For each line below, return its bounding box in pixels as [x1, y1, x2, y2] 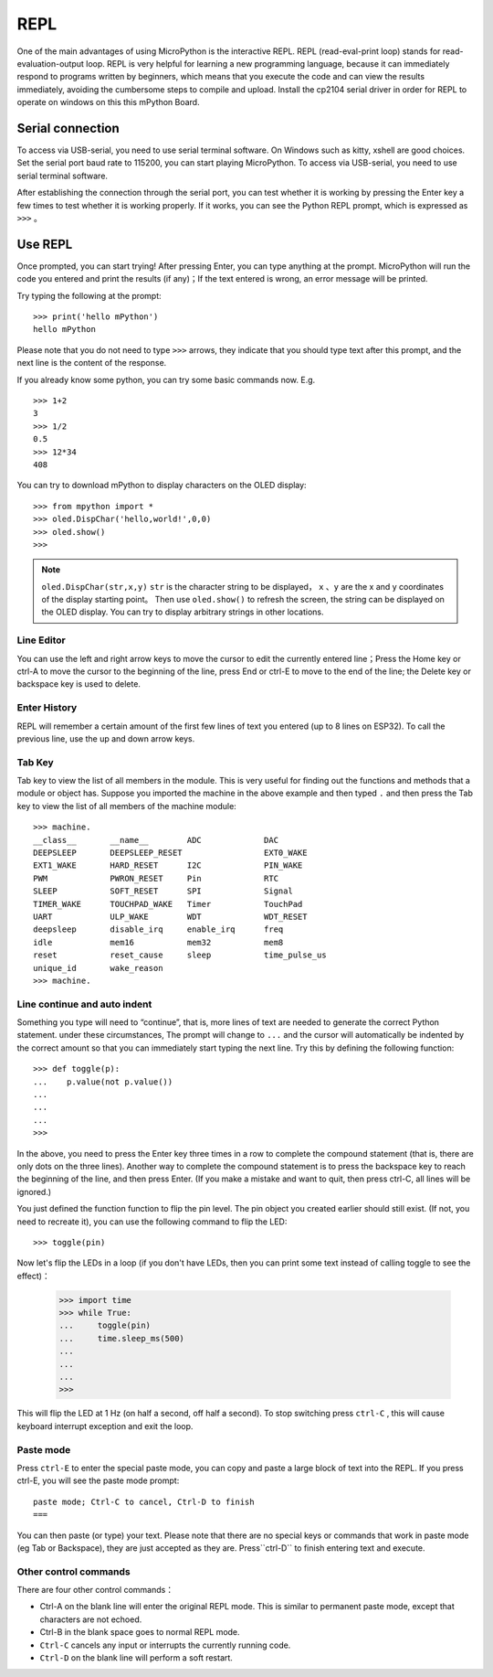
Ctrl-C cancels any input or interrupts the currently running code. [39, 1640, 291, 1650]
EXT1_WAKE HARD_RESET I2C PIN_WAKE [33, 860, 303, 871]
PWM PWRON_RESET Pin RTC [33, 873, 278, 883]
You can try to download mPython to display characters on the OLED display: [16, 480, 307, 491]
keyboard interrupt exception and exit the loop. [16, 1420, 194, 1431]
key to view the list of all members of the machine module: [16, 800, 236, 811]
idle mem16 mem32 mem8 [33, 937, 284, 947]
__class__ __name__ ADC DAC [33, 835, 278, 845]
